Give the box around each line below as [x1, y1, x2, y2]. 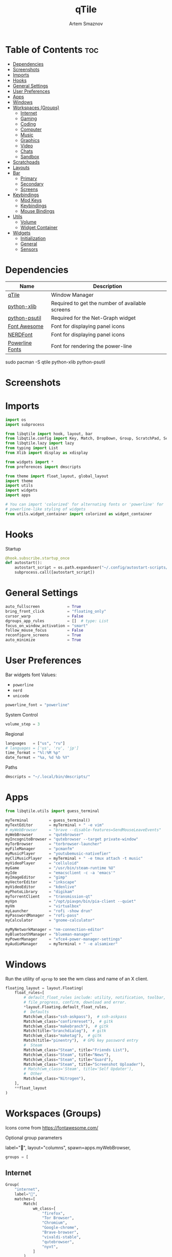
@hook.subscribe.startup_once [5, 555, 70, 561]
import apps [5, 493, 31, 498]
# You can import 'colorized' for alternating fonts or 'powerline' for [5, 502, 164, 507]
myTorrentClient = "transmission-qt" [5, 894, 93, 899]
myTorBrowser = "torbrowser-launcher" [5, 842, 102, 847]
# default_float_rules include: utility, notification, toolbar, [24, 995, 166, 1000]
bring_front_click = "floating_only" [5, 609, 106, 614]
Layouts [12, 164, 30, 170]
